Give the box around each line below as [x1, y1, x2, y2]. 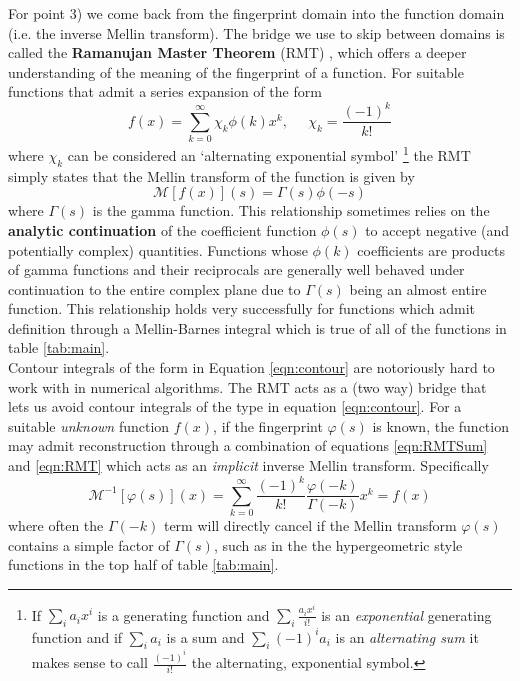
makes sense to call [31, 652, 148, 673]
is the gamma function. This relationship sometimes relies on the [92, 200, 490, 221]
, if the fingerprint [213, 415, 323, 436]
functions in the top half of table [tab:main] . [8, 554, 279, 575]
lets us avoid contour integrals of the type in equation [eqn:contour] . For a [8, 396, 462, 417]
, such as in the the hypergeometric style [213, 534, 463, 555]
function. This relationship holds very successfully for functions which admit [8, 298, 475, 319]
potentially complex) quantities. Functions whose [8, 239, 308, 260]
